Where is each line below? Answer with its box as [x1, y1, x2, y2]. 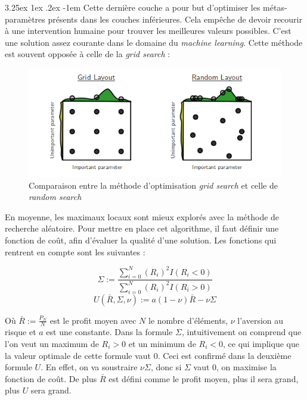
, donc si [150, 361, 182, 373]
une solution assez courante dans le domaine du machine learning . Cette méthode [5, 36, 303, 48]
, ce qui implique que [223, 337, 299, 350]
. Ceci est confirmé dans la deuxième [157, 349, 292, 361]
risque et [5, 326, 36, 338]
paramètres [5, 12, 45, 25]
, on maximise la [216, 361, 277, 373]
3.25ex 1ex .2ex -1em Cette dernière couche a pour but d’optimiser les [5, 1, 261, 13]
